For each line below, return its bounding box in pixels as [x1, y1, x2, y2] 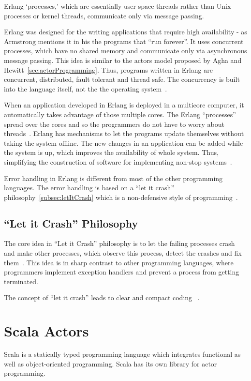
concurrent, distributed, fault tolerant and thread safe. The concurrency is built [4, 74, 240, 84]
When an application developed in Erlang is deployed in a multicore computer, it [4, 100, 244, 110]
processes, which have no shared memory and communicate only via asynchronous [4, 46, 247, 56]
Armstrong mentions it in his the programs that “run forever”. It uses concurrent [4, 36, 244, 46]
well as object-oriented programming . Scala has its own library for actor [4, 358, 217, 368]
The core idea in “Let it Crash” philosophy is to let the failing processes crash [4, 238, 235, 248]
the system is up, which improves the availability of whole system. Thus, [4, 147, 219, 157]
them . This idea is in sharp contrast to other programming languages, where [4, 257, 234, 267]
